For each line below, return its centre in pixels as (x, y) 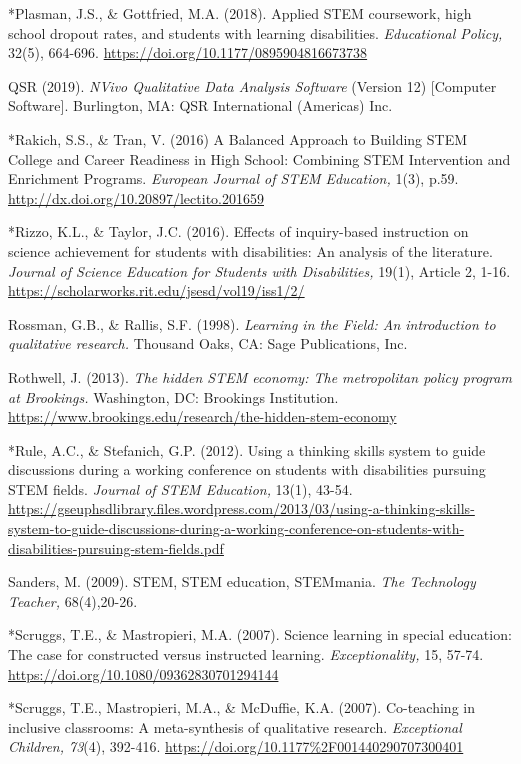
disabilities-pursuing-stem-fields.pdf (116, 547)
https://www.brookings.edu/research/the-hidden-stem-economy (202, 416)
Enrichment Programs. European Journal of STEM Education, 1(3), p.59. (233, 178)
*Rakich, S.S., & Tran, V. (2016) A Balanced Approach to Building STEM (238, 138)
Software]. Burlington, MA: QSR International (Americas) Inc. (200, 105)
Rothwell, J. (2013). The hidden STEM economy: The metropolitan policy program (260, 376)
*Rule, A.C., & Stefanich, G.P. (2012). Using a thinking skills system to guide (247, 449)
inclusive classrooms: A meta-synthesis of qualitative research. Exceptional (235, 726)
